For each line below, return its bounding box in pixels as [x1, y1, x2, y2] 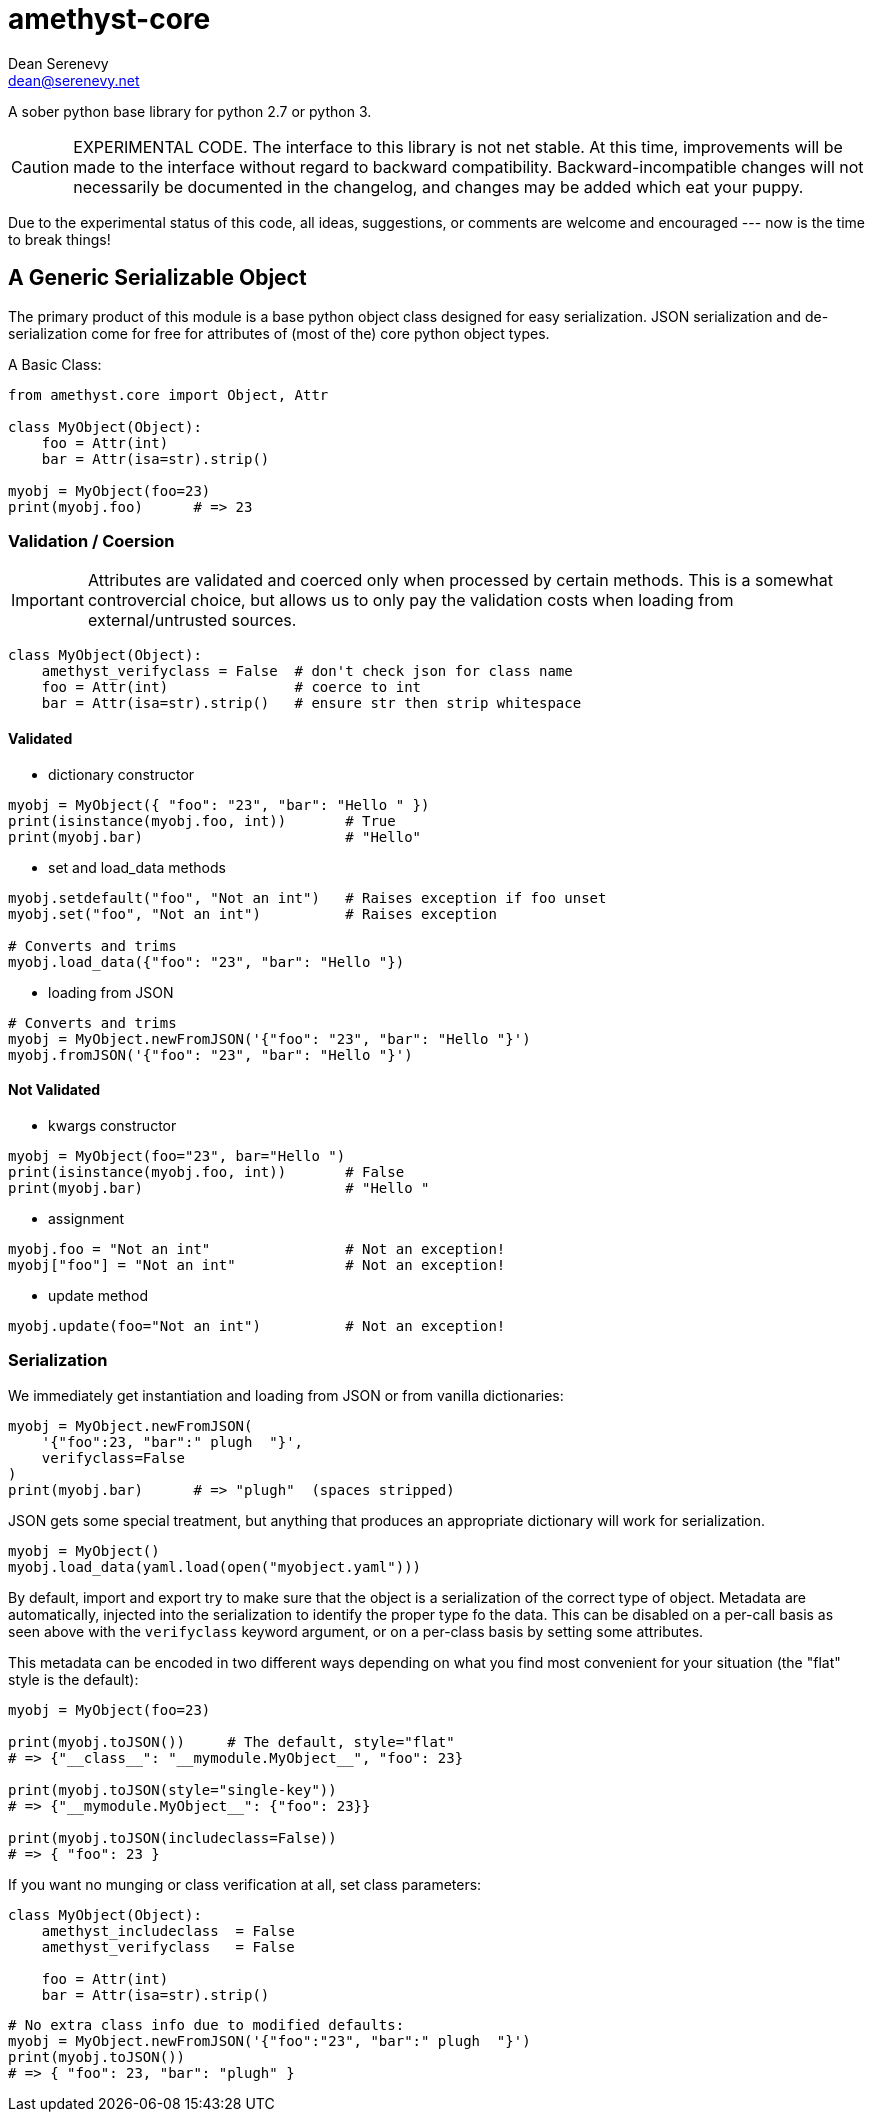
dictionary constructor [48, 765, 195, 783]
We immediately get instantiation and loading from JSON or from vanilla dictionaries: [8, 1386, 564, 1404]
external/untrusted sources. [87, 610, 297, 631]
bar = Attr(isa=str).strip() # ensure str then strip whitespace [41, 695, 582, 712]
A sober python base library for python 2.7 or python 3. [8, 102, 372, 120]
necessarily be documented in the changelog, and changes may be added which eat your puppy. [73, 176, 804, 197]
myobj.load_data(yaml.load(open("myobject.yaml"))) [8, 1558, 422, 1575]
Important [11, 590, 84, 611]
